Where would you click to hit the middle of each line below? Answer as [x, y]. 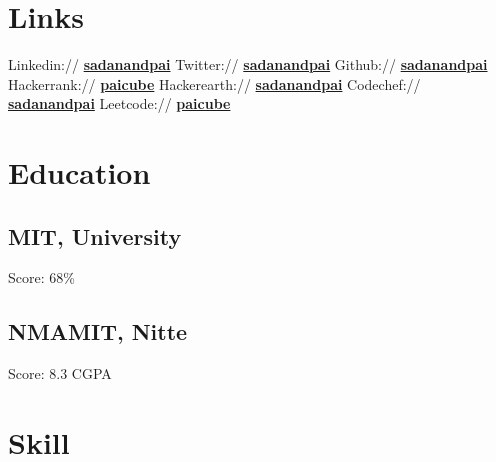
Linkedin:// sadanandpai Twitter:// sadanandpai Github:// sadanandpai [248, 64]
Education [79, 172]
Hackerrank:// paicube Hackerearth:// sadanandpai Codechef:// [214, 83]
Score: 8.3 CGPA [60, 373]
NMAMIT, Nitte [98, 331]
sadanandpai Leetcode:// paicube [119, 103]
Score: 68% [41, 277]
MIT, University [95, 235]
